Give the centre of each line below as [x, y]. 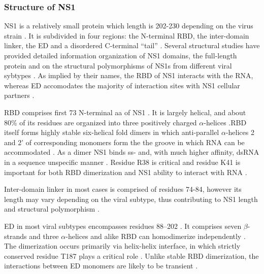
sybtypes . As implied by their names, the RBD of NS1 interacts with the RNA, [129, 75]
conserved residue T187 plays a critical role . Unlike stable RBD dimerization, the [131, 255]
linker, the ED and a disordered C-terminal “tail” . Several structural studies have [132, 45]
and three [44, 236]
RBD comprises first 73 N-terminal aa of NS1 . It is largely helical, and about [125, 112]
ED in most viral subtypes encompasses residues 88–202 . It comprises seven [123, 226]
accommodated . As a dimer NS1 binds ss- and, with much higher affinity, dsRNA [132, 152]
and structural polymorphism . [52, 209]
